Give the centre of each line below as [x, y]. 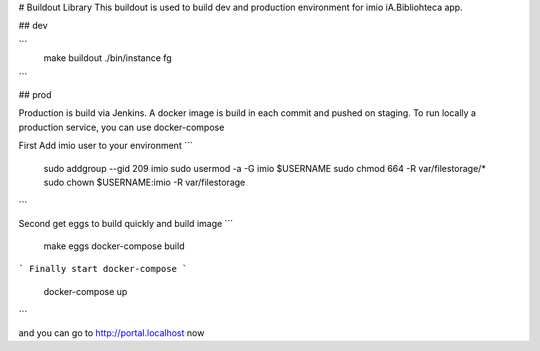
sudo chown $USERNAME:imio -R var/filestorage [144, 182]
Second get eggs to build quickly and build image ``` [126, 223]
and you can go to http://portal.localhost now [111, 332]
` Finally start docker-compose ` [103, 269]
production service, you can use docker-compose [121, 127]
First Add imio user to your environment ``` [106, 146]
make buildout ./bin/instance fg [107, 58]
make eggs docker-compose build [114, 246]
